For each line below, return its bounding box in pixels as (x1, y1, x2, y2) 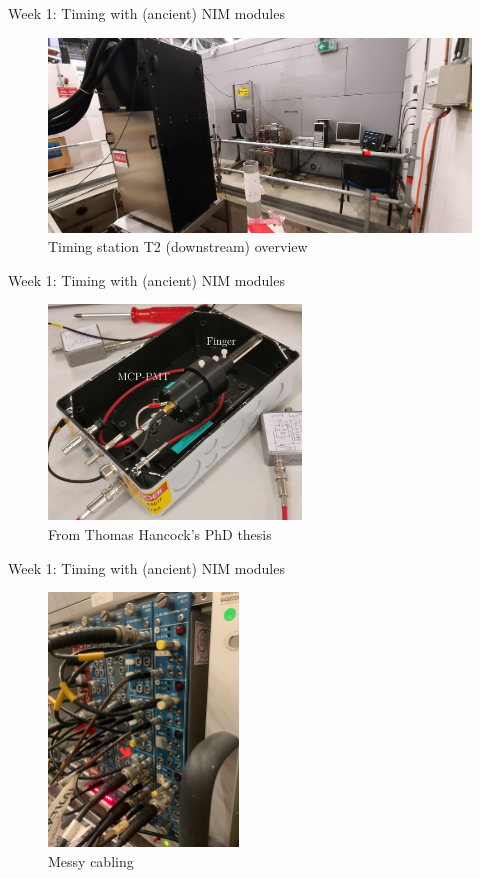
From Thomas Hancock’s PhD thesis (48, 524, 272, 545)
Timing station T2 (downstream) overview (48, 236, 308, 257)
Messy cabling (48, 850, 134, 871)
